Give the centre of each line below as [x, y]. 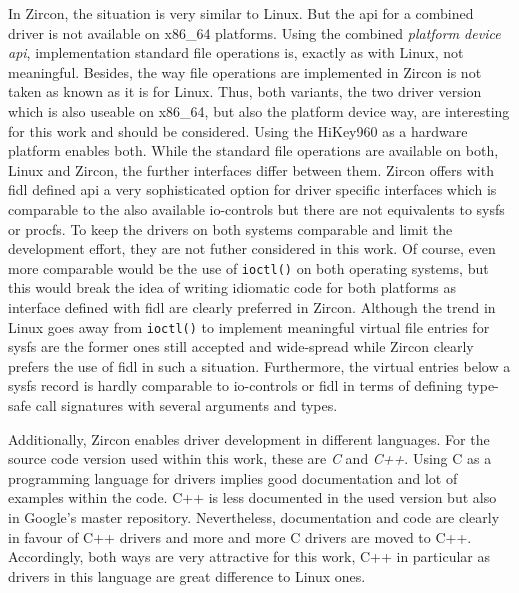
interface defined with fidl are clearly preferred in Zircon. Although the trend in [252, 306]
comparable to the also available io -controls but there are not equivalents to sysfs [256, 208]
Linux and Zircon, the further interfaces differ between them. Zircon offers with [251, 169]
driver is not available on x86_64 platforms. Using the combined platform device [254, 32]
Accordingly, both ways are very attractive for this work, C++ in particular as [249, 556]
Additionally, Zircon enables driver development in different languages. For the [249, 438]
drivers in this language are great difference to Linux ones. [187, 575]
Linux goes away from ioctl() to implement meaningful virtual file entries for [249, 326]
